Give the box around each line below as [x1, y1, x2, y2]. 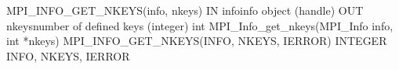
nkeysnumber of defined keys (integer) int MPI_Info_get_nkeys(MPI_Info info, [6, 17, 394, 33]
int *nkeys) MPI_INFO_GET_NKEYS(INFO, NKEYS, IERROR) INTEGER [6, 33, 387, 49]
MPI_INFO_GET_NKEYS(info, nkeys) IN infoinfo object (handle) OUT [6, 2, 364, 18]
